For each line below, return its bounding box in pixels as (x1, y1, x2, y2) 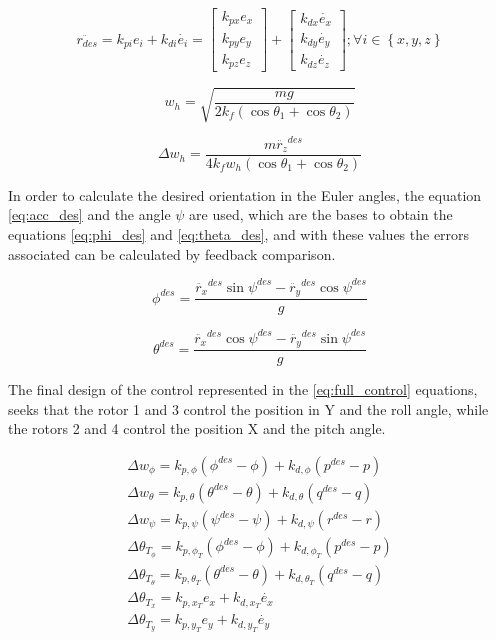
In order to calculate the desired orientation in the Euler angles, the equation (8, 184, 482, 205)
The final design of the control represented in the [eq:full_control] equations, (8, 379, 478, 400)
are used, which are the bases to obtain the (189, 204, 453, 225)
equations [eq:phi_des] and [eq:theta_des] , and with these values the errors (8, 223, 470, 244)
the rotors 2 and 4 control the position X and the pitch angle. (8, 418, 386, 439)
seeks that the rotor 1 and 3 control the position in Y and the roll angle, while (8, 398, 489, 419)
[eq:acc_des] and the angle (8, 204, 171, 225)
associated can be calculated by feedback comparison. (8, 243, 336, 264)
